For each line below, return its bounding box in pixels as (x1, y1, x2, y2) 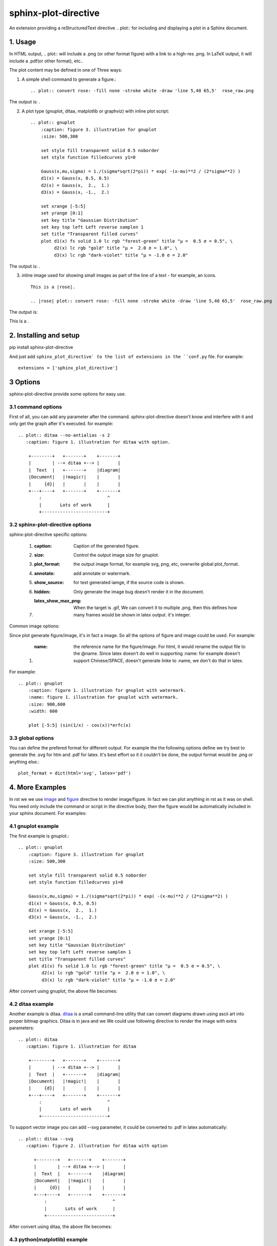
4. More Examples (9, 783, 67, 792)
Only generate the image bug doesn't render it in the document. (73, 589, 204, 595)
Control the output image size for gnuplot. (73, 552, 159, 558)
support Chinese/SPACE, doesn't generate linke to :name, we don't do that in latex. (73, 657, 244, 663)
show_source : (34, 580, 64, 586)
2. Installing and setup (9, 331, 80, 340)
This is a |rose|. (30, 284, 76, 290)
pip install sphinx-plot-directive (9, 344, 73, 350)
